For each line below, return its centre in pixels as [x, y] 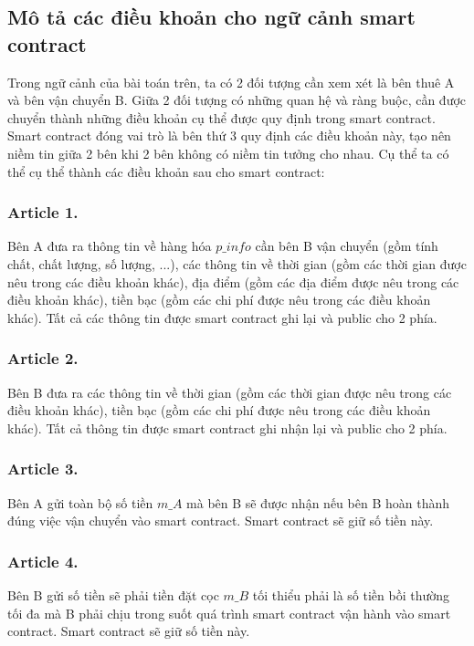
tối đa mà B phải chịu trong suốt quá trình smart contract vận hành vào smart [229, 613]
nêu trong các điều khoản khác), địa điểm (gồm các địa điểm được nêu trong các [233, 281]
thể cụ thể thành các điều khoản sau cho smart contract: [166, 171]
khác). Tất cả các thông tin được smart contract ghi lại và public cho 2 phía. [222, 317]
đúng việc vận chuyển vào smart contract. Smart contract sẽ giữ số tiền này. [221, 521]
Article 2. [43, 358]
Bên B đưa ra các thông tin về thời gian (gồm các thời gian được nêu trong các [230, 392]
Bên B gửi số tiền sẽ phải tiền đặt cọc [113, 594]
